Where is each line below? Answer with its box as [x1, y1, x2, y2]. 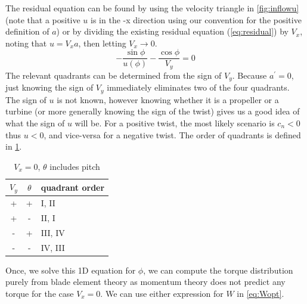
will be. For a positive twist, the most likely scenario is [75, 116, 275, 129]
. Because [232, 69, 267, 81]
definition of [5, 25, 49, 38]
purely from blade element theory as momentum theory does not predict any [5, 275, 286, 288]
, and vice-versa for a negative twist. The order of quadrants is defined [44, 128, 301, 141]
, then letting [78, 36, 126, 49]
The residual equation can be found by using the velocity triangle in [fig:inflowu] [5, 2, 299, 14]
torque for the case [5, 287, 74, 299]
